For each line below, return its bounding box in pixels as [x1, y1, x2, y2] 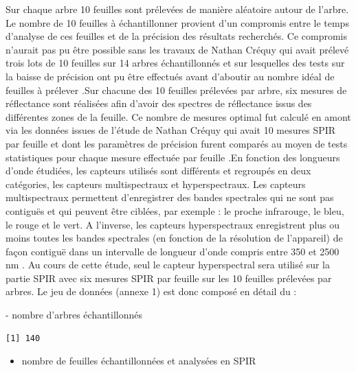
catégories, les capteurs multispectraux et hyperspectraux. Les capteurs [5, 176, 306, 191]
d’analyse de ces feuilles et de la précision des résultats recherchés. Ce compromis [5, 29, 348, 43]
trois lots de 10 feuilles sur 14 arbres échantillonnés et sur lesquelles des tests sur [5, 56, 345, 70]
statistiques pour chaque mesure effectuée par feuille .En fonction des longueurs [5, 150, 340, 164]
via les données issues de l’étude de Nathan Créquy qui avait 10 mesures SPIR [5, 123, 336, 137]
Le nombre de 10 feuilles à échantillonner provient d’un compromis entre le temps [5, 15, 349, 30]
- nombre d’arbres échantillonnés [5, 307, 142, 322]
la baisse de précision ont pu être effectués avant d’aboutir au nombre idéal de [5, 69, 335, 83]
